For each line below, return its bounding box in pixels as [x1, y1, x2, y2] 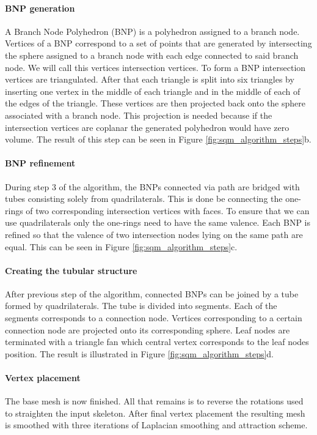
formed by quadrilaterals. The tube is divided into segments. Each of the [5, 299, 277, 312]
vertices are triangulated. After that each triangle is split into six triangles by [5, 73, 294, 86]
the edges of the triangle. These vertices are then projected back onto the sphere [5, 97, 305, 110]
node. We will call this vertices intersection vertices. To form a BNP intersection [5, 61, 306, 73]
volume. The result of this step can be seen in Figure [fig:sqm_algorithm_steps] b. [5, 133, 312, 146]
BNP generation [5, 1, 75, 14]
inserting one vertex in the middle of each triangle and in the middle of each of [5, 84, 301, 97]
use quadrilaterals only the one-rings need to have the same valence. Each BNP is [5, 216, 310, 229]
